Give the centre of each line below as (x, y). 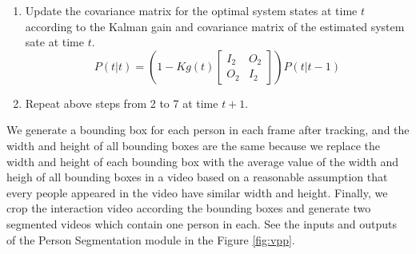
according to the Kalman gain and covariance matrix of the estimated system (215, 26)
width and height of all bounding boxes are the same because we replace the (193, 145)
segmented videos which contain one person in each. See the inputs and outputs (202, 223)
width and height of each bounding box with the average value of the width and (203, 161)
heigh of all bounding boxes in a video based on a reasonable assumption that (197, 177)
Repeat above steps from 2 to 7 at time (122, 103)
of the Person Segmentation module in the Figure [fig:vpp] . (151, 239)
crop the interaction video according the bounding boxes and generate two (189, 208)
